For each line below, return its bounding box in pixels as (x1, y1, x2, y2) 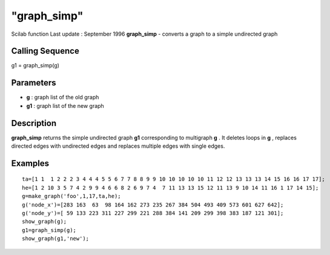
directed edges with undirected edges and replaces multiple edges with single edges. (11, 142, 225, 150)
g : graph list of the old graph (26, 94, 99, 101)
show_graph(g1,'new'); (22, 235, 90, 242)
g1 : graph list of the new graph (26, 102, 104, 109)
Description (11, 118, 57, 128)
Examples (11, 158, 50, 168)
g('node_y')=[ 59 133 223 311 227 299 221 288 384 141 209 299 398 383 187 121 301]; (22, 210, 284, 217)
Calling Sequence (11, 46, 80, 56)
